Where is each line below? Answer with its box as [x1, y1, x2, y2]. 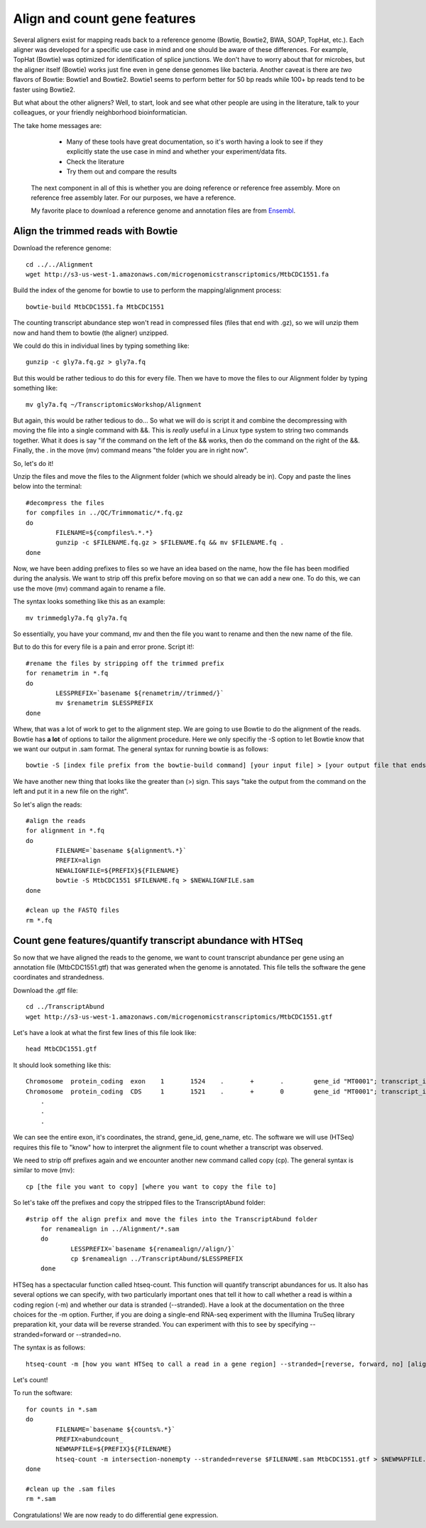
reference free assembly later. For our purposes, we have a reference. [31, 193, 236, 202]
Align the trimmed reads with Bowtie [13, 225, 178, 238]
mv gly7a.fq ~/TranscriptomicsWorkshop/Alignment [26, 400, 202, 408]
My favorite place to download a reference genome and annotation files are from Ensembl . [31, 206, 296, 215]
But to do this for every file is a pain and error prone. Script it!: [13, 642, 195, 651]
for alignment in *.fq [26, 827, 105, 835]
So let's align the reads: [13, 800, 82, 809]
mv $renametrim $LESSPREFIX [55, 699, 153, 707]
